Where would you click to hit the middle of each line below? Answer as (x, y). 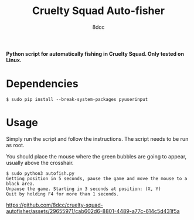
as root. (15, 145)
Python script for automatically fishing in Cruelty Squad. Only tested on (95, 53)
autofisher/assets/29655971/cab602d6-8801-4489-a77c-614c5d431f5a (93, 211)
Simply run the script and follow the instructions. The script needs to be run (97, 138)
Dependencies (42, 84)
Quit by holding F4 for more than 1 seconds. (62, 194)
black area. (21, 184)
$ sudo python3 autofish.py (40, 173)
